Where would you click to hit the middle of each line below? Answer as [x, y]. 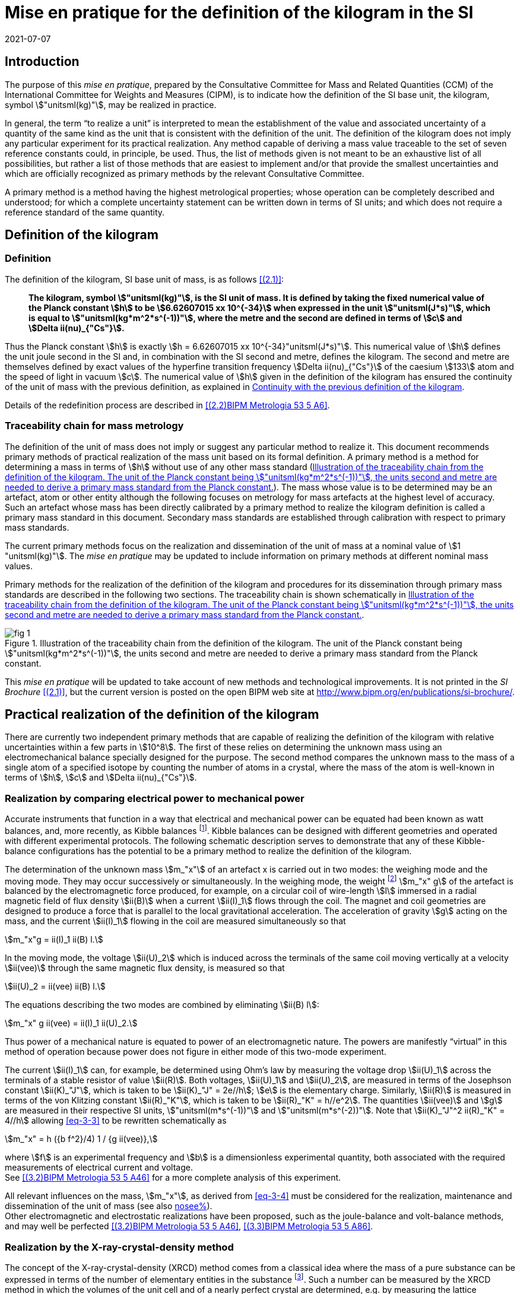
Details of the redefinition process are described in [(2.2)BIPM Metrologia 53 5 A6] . [167, 405]
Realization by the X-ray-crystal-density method [119, 1247]
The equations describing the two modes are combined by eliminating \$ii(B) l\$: [162, 1005]
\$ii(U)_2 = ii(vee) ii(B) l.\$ [55, 987]
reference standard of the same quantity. [85, 212]
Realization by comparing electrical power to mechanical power [155, 798]
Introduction [42, 62]
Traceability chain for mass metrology [94, 426]
